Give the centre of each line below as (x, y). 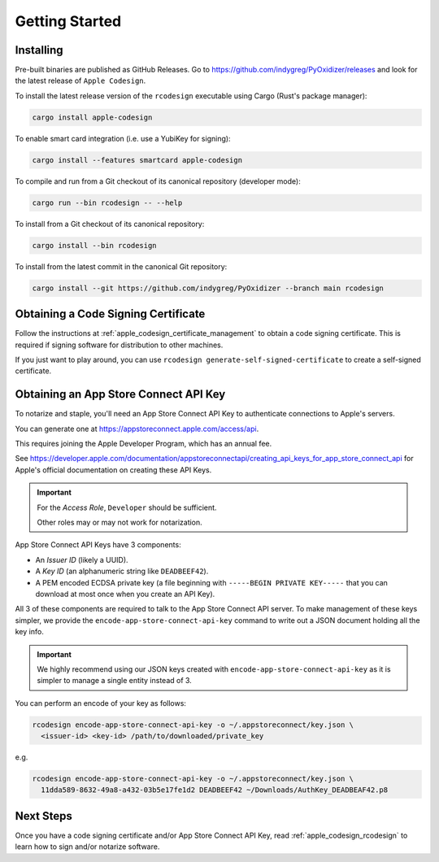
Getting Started (68, 21)
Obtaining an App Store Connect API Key (120, 394)
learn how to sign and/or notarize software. (87, 847)
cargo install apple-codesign (92, 117)
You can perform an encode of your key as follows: (101, 703)
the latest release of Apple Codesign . (80, 81)
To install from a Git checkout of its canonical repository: (110, 224)
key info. (29, 632)
